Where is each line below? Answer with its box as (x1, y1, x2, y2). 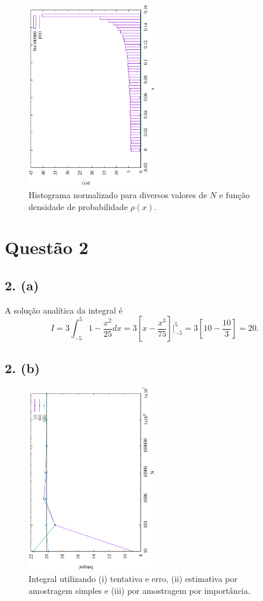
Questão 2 (5, 235, 89, 259)
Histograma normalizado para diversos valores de (29, 188, 207, 201)
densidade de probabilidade (29, 200, 128, 212)
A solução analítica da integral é (5, 303, 123, 316)
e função (219, 188, 250, 201)
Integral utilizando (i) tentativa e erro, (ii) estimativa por (29, 572, 238, 584)
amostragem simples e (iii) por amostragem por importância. (29, 584, 251, 596)
